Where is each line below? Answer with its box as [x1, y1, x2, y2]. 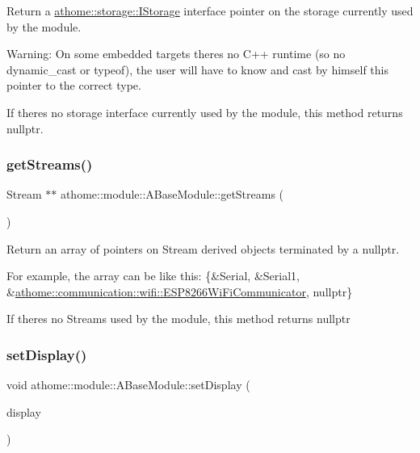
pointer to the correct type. [6, 77, 141, 94]
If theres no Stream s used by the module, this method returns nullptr [6, 310, 351, 327]
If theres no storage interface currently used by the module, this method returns [6, 103, 403, 120]
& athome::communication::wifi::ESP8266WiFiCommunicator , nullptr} [6, 283, 353, 300]
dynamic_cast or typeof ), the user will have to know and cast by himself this [6, 61, 388, 78]
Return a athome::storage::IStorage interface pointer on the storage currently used [6, 2, 414, 19]
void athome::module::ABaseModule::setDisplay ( [6, 376, 250, 393]
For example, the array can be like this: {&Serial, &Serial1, [6, 267, 300, 284]
